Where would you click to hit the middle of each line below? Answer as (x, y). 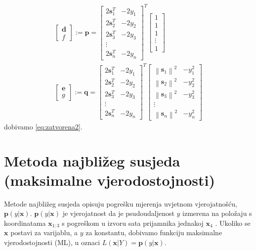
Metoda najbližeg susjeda (92, 160)
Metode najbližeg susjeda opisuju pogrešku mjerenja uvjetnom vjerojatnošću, (121, 203)
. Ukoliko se (233, 223)
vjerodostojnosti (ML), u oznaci (52, 242)
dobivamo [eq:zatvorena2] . (43, 126)
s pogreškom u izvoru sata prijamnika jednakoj (133, 223)
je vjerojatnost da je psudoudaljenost (118, 213)
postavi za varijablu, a (44, 232)
